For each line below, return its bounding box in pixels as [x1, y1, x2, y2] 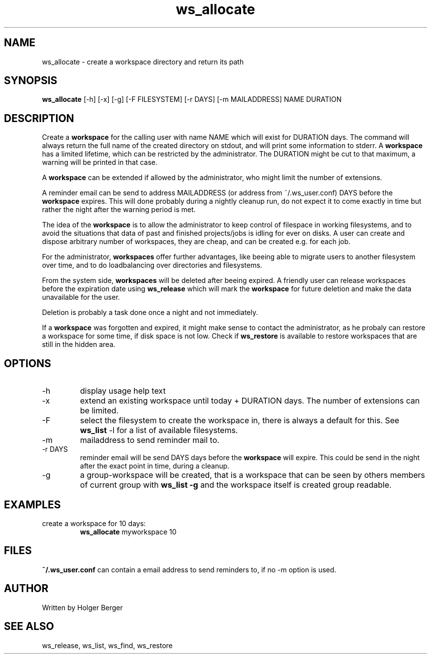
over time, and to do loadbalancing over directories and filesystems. [42, 261, 262, 270]
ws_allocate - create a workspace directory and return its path [42, 57, 244, 66]
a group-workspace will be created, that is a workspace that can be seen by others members [80, 470, 425, 480]
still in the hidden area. [42, 340, 116, 349]
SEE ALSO [4, 620, 54, 633]
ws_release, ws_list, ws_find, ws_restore [42, 641, 173, 650]
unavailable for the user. [42, 293, 120, 302]
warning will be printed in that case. [42, 158, 158, 167]
